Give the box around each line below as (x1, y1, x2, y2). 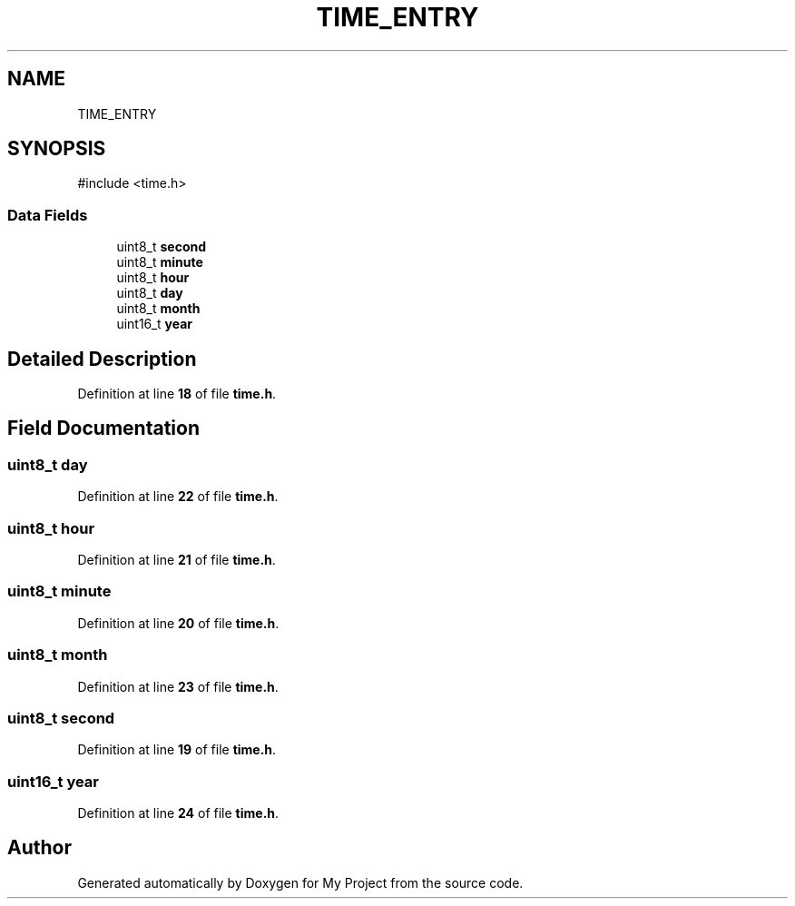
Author (7, 836, 72, 860)
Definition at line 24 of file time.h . (77, 805, 280, 821)
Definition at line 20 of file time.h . (77, 615, 280, 631)
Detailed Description (7, 347, 197, 370)
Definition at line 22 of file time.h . (77, 488, 279, 505)
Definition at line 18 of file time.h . (77, 386, 277, 402)
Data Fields (7, 205, 88, 224)
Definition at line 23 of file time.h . (77, 678, 279, 694)
